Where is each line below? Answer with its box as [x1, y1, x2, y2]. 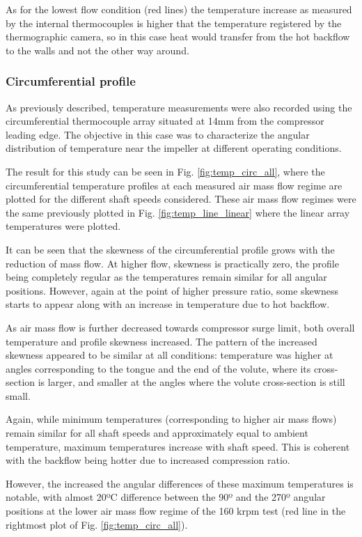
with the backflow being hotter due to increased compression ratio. [6, 453, 290, 467]
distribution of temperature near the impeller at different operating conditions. [6, 141, 342, 155]
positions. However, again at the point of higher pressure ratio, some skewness [6, 283, 338, 297]
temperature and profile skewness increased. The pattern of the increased [6, 334, 317, 348]
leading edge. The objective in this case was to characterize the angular [6, 127, 310, 141]
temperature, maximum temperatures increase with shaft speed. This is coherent [6, 439, 350, 453]
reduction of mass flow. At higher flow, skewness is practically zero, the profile [6, 256, 339, 270]
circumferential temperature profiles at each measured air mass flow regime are [6, 178, 343, 192]
